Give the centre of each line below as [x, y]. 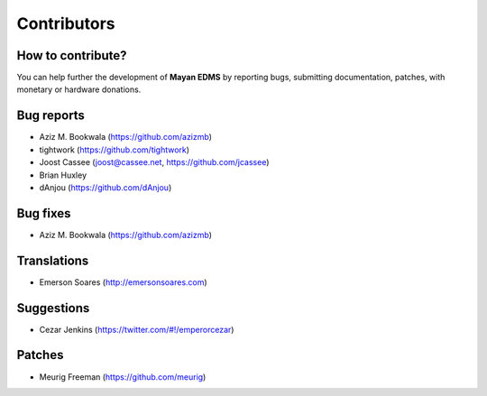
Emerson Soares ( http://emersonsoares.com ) [123, 282]
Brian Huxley [63, 175]
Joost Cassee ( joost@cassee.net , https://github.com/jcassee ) [154, 162]
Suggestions [53, 308]
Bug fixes [44, 213]
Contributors [66, 23]
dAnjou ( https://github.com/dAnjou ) [106, 187]
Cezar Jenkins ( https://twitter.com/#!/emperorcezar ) [137, 329]
